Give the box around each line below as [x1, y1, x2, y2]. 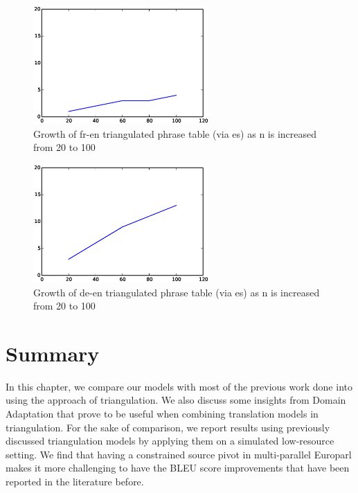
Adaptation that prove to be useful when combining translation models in [6, 406, 319, 421]
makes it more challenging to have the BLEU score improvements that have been [6, 460, 350, 475]
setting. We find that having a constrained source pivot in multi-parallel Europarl [6, 447, 352, 461]
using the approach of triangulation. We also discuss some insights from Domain [6, 393, 346, 407]
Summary [6, 339, 100, 367]
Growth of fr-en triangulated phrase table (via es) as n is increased [33, 126, 317, 141]
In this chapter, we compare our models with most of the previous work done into [6, 379, 352, 393]
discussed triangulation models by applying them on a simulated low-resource [6, 433, 334, 448]
